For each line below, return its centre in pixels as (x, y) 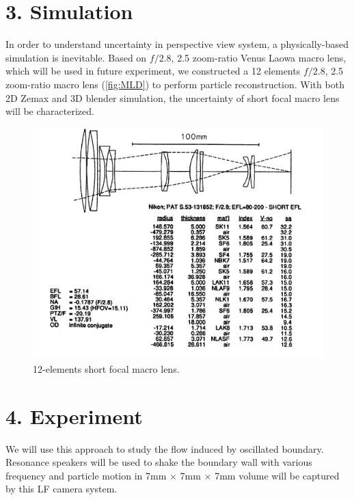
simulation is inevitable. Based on (76, 57)
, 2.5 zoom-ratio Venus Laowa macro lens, (259, 57)
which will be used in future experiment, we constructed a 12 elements (153, 71)
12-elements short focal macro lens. (106, 368)
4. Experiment (74, 416)
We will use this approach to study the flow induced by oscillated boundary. (165, 448)
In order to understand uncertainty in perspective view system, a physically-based (177, 44)
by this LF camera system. (62, 489)
